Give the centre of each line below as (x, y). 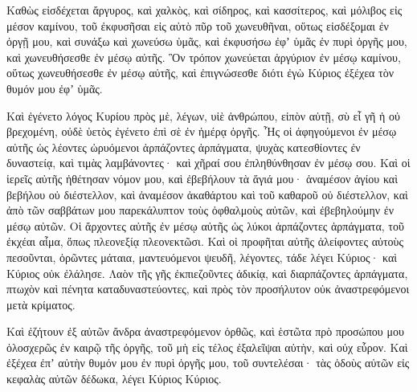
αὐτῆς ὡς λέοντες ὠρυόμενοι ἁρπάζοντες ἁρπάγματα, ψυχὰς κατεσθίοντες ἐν (184, 147)
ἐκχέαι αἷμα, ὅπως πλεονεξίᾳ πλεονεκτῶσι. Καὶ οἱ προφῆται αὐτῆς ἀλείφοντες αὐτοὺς (205, 241)
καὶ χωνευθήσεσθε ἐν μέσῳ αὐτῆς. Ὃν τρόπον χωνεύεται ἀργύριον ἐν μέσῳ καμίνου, (204, 57)
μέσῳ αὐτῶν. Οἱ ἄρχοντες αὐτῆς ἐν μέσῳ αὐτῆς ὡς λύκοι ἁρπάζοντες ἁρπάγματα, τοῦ (205, 225)
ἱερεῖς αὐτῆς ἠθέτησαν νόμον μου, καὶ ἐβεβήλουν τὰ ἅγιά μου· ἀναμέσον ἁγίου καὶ (202, 178)
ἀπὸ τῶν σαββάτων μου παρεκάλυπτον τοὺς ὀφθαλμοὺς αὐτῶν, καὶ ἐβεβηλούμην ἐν (200, 210)
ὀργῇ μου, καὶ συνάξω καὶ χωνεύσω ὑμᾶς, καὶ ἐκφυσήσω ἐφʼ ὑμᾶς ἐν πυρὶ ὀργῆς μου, (207, 41)
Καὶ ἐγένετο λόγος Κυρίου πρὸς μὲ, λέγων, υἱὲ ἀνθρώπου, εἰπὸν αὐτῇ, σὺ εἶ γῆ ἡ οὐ (203, 115)
